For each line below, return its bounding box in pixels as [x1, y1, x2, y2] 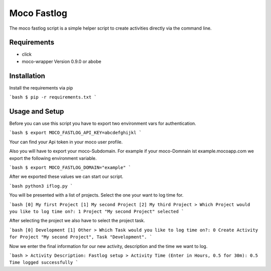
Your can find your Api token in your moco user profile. [9, 139, 123, 145]
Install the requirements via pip [9, 84, 73, 91]
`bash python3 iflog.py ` [9, 183, 73, 189]
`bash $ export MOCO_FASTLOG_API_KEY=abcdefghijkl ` [9, 130, 142, 136]
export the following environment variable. [9, 155, 97, 161]
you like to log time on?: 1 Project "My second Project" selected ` [9, 209, 184, 214]
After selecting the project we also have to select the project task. [9, 218, 146, 224]
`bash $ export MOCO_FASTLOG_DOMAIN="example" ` [9, 165, 131, 170]
